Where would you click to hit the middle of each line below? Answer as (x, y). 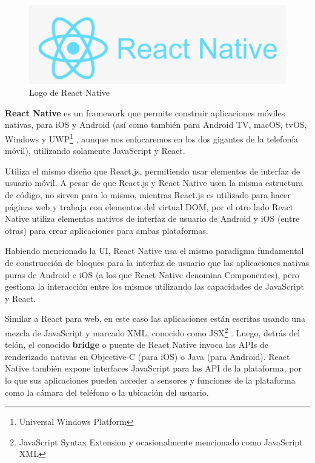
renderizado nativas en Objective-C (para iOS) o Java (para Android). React (148, 356)
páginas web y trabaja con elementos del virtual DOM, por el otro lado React (149, 206)
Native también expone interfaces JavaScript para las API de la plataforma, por (153, 368)
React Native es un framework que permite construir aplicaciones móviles (145, 112)
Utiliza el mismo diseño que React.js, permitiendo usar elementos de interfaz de (153, 171)
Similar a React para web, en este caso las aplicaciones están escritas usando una (155, 318)
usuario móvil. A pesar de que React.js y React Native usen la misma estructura (154, 183)
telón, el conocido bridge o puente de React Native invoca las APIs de (137, 345)
